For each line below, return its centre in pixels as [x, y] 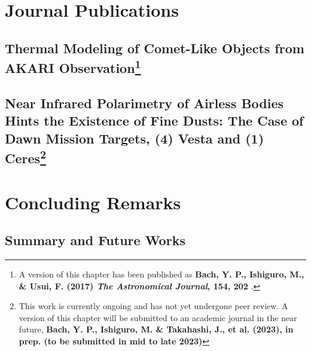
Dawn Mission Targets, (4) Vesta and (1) [135, 138]
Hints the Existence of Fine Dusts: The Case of [154, 120]
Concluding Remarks [93, 202]
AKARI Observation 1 [73, 67]
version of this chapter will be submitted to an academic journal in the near [158, 317]
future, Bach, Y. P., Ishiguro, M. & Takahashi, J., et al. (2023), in [156, 329]
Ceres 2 [26, 157]
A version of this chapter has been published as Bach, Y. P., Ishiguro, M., [161, 274]
